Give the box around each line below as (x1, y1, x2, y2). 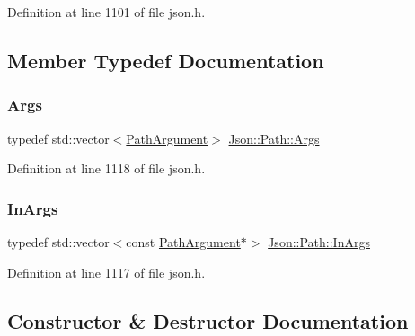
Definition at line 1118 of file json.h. (7, 159, 206, 178)
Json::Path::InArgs (268, 233, 370, 251)
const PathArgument (126, 233, 241, 251)
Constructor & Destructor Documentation (7, 306, 409, 334)
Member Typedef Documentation (7, 46, 324, 74)
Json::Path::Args (228, 128, 320, 147)
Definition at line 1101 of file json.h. (7, 3, 206, 21)
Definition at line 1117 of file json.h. (7, 262, 206, 281)
